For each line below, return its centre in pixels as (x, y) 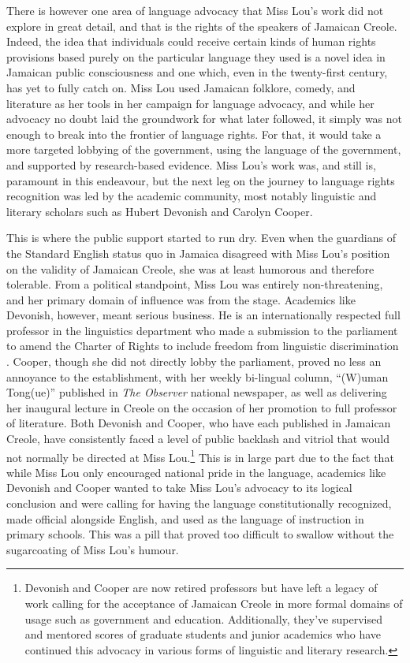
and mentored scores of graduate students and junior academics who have (203, 634)
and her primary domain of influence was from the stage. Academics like (181, 299)
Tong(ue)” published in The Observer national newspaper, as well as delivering (197, 392)
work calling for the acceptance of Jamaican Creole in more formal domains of (214, 603)
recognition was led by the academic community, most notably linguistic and (192, 196)
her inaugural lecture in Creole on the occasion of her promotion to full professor (202, 407)
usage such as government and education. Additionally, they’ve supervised (203, 618)
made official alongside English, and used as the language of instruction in (185, 518)
